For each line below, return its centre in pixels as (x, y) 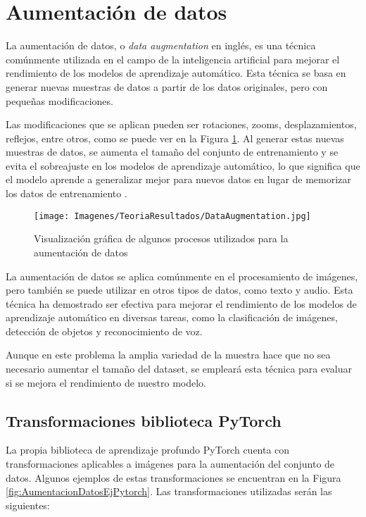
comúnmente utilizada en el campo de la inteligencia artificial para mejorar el (173, 59)
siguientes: (28, 505)
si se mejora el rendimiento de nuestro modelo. (106, 382)
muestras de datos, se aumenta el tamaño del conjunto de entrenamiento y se (172, 152)
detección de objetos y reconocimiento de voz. (104, 331)
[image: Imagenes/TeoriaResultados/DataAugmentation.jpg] (172, 216)
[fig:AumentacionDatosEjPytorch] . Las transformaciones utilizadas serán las (169, 491)
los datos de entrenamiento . (67, 193)
